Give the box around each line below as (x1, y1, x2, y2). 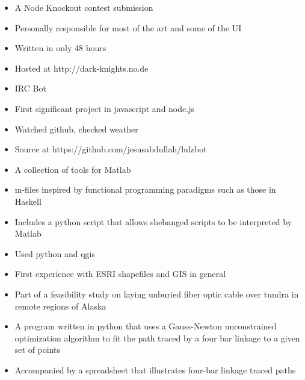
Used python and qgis (14, 247, 95, 260)
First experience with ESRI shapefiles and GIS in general (14, 267, 226, 280)
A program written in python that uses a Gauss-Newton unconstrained (14, 320, 277, 332)
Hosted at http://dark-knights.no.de (14, 61, 149, 74)
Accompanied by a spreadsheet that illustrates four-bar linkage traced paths (14, 363, 296, 376)
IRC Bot (14, 82, 46, 95)
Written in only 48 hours (14, 42, 106, 54)
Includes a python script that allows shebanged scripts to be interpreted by (14, 215, 292, 228)
